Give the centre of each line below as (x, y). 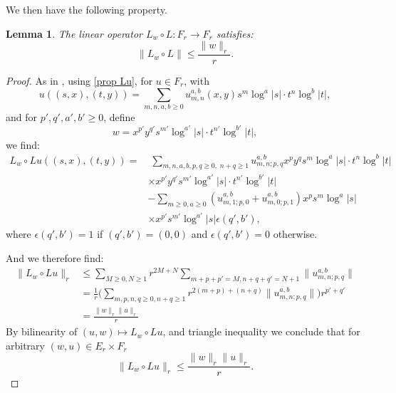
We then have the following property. (87, 9)
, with (197, 81)
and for (22, 117)
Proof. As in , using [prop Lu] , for (79, 81)
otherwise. (295, 234)
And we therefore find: (55, 257)
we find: (23, 144)
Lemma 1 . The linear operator (74, 33)
